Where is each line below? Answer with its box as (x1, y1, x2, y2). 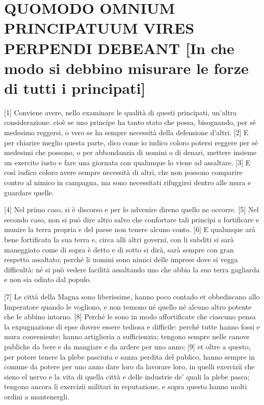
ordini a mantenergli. (4, 391, 70, 401)
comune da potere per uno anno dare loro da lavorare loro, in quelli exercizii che (4, 361, 255, 372)
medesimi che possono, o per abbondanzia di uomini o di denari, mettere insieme (4, 147, 257, 158)
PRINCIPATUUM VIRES (4, 17, 195, 38)
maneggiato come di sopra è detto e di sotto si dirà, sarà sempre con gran (4, 244, 234, 255)
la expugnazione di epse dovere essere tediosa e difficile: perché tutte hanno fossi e (4, 321, 260, 332)
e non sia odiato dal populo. (4, 274, 92, 285)
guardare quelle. (4, 187, 54, 197)
